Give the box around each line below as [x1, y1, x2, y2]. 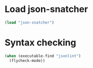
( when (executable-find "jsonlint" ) [4, 53, 81, 58]
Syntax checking [4, 37, 76, 48]
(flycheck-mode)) [9, 58, 45, 63]
